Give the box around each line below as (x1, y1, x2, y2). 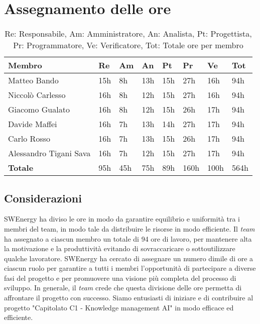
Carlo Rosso (8, 133, 50, 145)
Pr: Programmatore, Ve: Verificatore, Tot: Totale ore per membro (13, 39, 243, 51)
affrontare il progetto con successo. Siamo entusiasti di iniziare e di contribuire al (4, 292, 253, 303)
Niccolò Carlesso (8, 89, 66, 101)
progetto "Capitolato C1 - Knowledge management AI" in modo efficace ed (4, 302, 234, 312)
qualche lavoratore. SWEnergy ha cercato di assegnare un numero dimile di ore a (4, 253, 253, 263)
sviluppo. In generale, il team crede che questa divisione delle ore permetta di (4, 282, 242, 293)
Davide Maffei (8, 118, 57, 130)
